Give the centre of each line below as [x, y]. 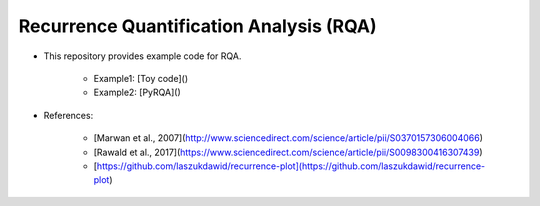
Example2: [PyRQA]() [137, 92]
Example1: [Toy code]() [141, 78]
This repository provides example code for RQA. [142, 56]
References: [68, 115]
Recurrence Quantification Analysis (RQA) [197, 26]
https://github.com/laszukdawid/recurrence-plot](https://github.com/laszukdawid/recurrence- [291, 166]
